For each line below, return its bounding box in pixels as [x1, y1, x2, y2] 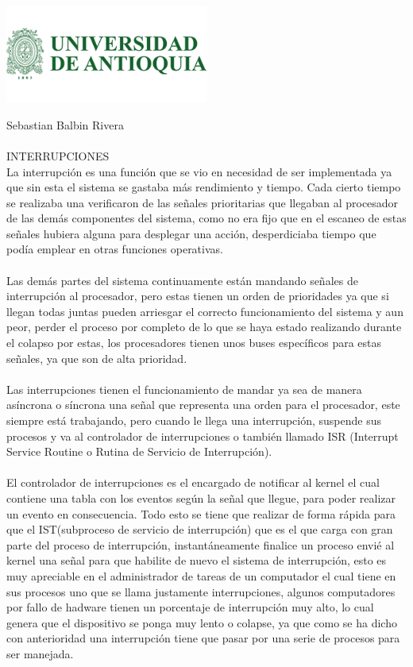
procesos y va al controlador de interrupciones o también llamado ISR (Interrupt [6, 427, 399, 444]
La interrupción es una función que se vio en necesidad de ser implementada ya [6, 163, 392, 179]
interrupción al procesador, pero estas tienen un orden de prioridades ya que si [6, 287, 389, 304]
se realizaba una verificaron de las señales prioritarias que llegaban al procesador [6, 194, 399, 210]
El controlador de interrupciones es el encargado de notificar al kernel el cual [6, 474, 380, 491]
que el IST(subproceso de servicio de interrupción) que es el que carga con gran [6, 521, 393, 538]
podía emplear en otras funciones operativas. [6, 241, 223, 257]
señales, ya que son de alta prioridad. [6, 349, 187, 366]
